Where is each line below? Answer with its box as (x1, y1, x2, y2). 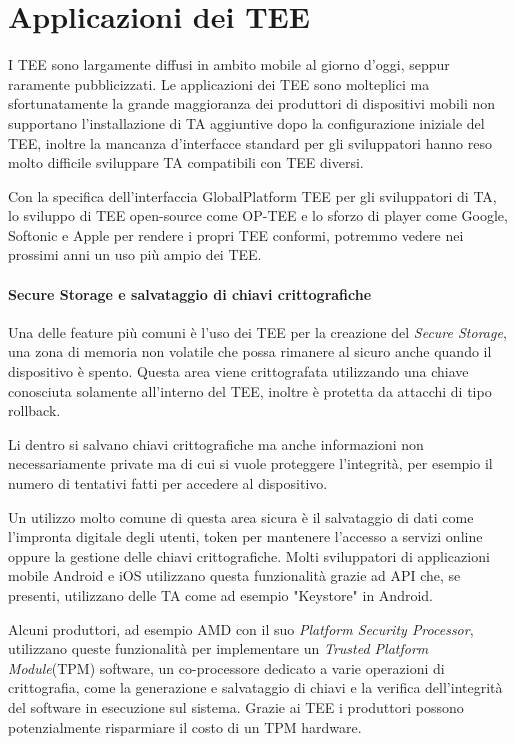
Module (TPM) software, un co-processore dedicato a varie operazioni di (8, 657, 445, 678)
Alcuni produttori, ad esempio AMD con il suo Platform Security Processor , (8, 618, 474, 639)
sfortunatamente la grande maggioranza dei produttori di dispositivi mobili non (8, 93, 496, 114)
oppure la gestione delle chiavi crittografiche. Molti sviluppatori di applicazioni (8, 545, 490, 566)
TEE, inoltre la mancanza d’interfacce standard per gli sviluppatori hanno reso (8, 132, 492, 153)
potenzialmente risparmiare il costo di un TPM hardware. (8, 716, 362, 737)
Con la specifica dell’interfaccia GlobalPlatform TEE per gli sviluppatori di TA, (8, 185, 497, 206)
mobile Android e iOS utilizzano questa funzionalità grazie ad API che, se (8, 565, 461, 586)
